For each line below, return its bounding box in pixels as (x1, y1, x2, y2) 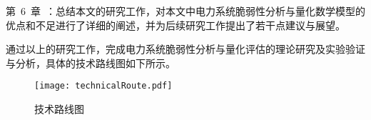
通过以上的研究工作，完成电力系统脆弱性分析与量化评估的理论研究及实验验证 (6, 41, 365, 56)
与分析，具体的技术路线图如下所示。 (6, 55, 176, 70)
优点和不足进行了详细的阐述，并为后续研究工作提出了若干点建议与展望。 (6, 17, 345, 32)
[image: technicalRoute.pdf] (34, 81, 173, 91)
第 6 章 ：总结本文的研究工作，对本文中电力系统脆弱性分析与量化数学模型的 (6, 4, 365, 18)
